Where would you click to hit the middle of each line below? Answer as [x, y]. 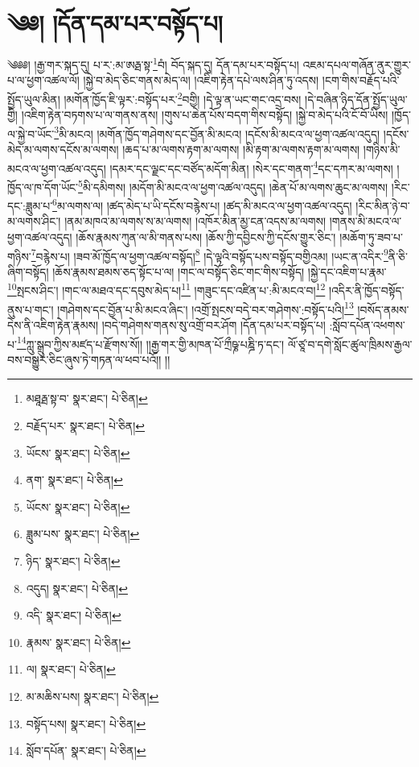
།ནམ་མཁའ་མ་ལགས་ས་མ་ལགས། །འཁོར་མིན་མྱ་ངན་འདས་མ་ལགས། [195, 221]
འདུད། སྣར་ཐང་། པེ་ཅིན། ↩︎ [77, 588]
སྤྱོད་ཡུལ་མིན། [34, 99]
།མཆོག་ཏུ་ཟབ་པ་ [371, 237]
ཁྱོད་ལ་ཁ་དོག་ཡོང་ [43, 187]
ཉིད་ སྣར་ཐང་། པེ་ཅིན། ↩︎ [73, 560]
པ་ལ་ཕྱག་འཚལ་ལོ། [43, 80]
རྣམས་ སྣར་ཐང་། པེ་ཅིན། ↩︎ [78, 642]
